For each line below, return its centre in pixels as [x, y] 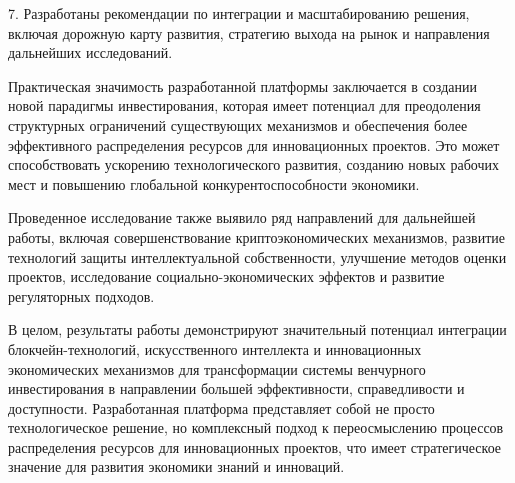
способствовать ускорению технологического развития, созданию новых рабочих [254, 164]
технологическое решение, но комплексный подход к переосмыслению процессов [256, 427]
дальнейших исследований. [90, 52]
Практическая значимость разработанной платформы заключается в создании [242, 85]
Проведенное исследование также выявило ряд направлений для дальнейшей [242, 217]
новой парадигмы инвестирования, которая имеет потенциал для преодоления [244, 105]
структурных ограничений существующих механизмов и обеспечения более [238, 124]
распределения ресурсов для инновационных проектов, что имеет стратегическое [255, 446]
